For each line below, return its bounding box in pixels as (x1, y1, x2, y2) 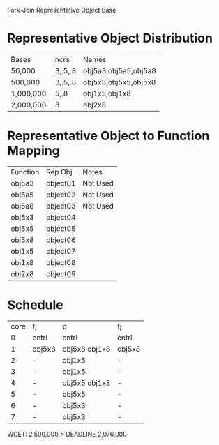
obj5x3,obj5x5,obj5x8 (82, 77, 156, 86)
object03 (46, 201, 76, 211)
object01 (46, 178, 76, 188)
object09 (46, 269, 76, 278)
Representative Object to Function (7, 128, 210, 144)
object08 (46, 257, 76, 267)
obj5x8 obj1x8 (62, 344, 111, 354)
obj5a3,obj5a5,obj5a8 (82, 66, 157, 75)
